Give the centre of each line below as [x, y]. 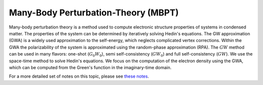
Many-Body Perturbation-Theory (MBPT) [94, 13]
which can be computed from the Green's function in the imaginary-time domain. [90, 67]
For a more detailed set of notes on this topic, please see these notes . [79, 76]
